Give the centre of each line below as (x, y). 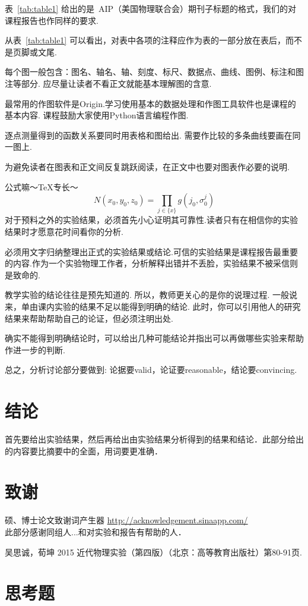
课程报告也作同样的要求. (52, 20)
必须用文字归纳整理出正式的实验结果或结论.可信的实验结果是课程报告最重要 (151, 251)
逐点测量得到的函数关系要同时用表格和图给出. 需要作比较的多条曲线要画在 (149, 135)
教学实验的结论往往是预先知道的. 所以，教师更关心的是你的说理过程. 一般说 (151, 295)
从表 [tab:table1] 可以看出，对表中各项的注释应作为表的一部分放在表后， (145, 40)
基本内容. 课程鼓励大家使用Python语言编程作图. (97, 115)
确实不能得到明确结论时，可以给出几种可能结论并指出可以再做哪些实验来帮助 (154, 338)
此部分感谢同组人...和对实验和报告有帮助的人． (96, 532)
